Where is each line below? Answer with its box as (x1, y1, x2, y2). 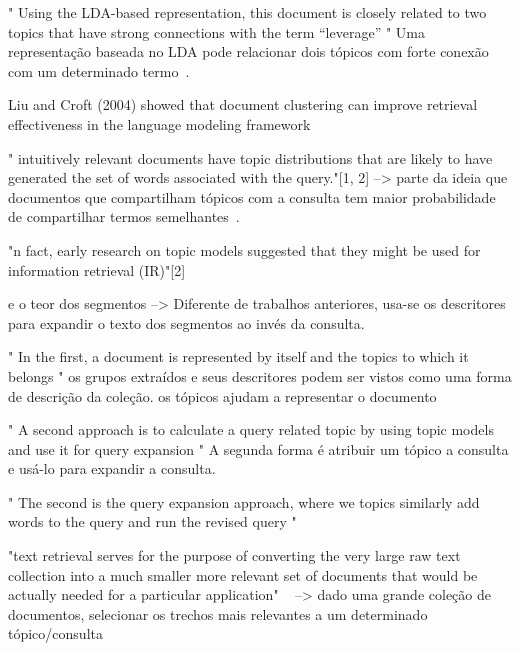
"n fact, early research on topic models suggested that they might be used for (8, 239, 481, 260)
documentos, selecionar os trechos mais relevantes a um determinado (8, 603, 428, 624)
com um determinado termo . (8, 60, 190, 81)
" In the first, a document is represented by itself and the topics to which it (8, 346, 469, 367)
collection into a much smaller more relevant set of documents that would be (8, 564, 478, 585)
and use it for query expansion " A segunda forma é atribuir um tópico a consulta (8, 438, 509, 459)
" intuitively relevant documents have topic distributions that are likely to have (8, 147, 493, 168)
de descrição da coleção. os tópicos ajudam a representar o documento (8, 385, 437, 406)
